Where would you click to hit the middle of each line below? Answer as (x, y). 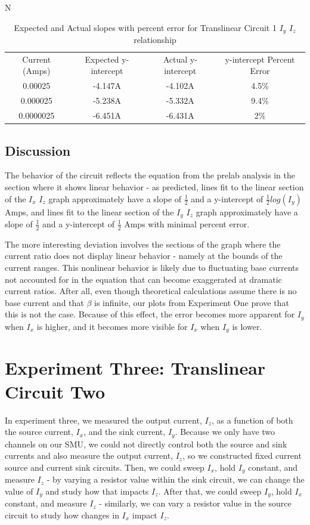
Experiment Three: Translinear (135, 368)
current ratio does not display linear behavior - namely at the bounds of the (144, 256)
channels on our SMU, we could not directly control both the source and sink (146, 444)
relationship (155, 40)
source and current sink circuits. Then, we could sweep (105, 467)
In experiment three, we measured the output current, (103, 420)
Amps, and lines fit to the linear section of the (89, 211)
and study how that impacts (97, 491)
